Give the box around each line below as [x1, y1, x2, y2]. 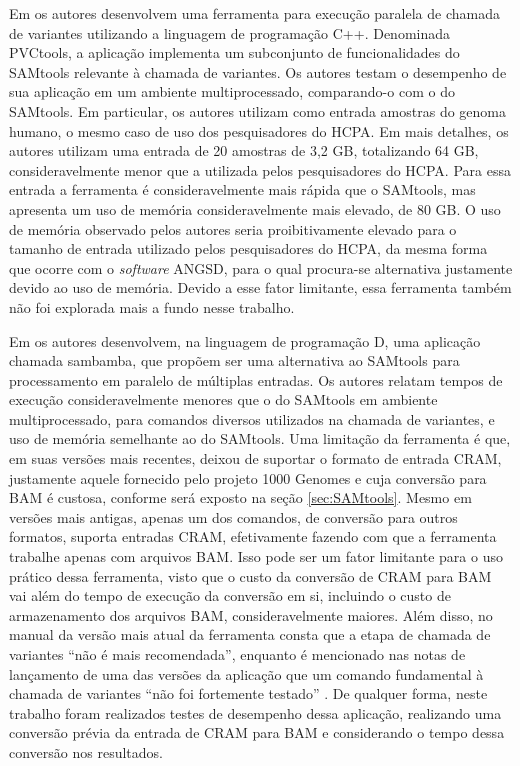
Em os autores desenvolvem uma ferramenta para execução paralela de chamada [9, 3, 500, 23]
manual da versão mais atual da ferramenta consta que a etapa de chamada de [9, 624, 491, 645]
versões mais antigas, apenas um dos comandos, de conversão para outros [9, 506, 458, 527]
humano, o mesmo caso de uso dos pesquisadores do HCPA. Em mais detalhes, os [9, 120, 509, 141]
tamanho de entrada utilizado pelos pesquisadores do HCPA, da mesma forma [9, 238, 488, 259]
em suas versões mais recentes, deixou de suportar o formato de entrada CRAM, [9, 448, 502, 469]
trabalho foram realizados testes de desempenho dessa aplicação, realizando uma [9, 702, 502, 723]
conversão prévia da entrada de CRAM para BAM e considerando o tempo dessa [9, 722, 505, 743]
